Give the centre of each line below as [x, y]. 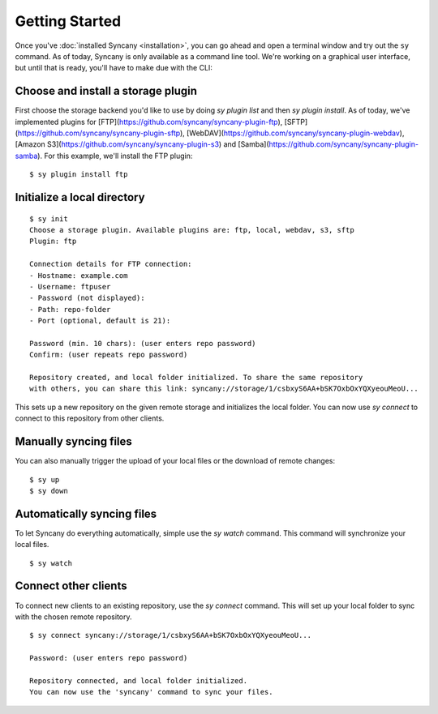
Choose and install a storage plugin [106, 91]
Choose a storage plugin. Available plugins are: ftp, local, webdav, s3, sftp [192, 230]
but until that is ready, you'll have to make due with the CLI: [114, 68]
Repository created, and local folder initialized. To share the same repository [196, 378]
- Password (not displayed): [87, 298]
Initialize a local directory [80, 197]
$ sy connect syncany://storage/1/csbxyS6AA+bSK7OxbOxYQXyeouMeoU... [171, 635]
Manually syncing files [74, 442]
